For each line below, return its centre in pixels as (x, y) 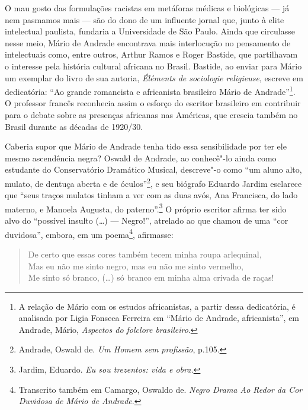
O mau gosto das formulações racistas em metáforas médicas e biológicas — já (147, 8)
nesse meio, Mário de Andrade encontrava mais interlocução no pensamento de (148, 42)
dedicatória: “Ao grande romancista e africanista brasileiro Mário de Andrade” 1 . (150, 90)
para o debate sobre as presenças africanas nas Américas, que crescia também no (151, 115)
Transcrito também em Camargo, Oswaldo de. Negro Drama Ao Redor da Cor (161, 389)
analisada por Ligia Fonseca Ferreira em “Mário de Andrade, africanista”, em (159, 318)
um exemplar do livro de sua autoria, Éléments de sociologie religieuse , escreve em (154, 77)
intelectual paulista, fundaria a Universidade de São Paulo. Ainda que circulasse (150, 31)
